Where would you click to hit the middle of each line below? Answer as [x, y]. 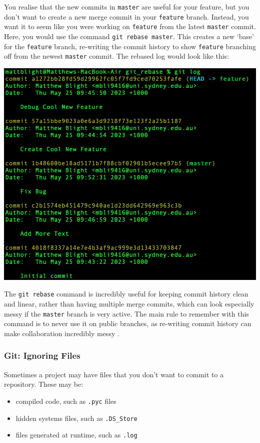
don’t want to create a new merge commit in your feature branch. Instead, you [126, 16]
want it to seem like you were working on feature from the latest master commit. [130, 26]
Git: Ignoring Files [42, 355]
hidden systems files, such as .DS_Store [76, 418]
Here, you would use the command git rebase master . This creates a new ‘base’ [129, 36]
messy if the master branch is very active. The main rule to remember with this [126, 313]
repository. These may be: [44, 384]
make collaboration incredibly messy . [62, 333]
